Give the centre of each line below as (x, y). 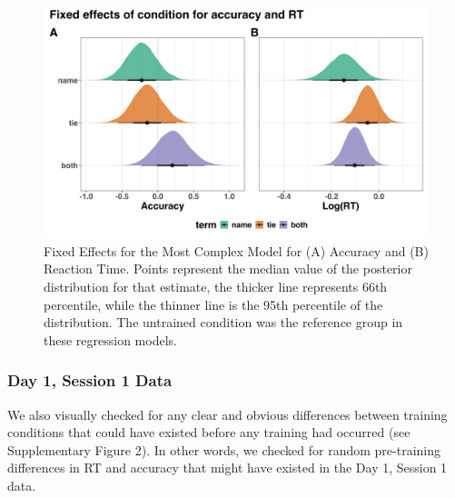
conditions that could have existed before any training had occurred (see (209, 432)
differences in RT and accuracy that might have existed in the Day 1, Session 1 (227, 468)
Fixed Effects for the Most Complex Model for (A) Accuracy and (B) (236, 250)
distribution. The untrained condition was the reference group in (223, 322)
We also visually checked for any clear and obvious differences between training (227, 414)
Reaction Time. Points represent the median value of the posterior (228, 269)
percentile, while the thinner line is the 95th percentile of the (213, 304)
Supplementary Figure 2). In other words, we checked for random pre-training (224, 449)
